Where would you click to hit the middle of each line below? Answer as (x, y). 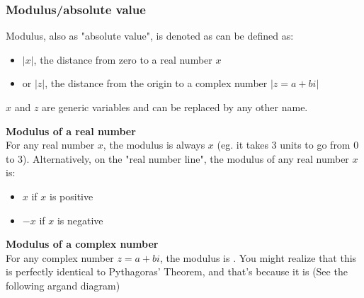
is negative (80, 220)
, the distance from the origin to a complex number (156, 83)
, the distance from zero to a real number (123, 59)
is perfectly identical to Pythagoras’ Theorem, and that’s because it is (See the (177, 271)
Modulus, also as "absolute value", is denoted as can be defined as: (150, 36)
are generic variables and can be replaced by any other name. (175, 107)
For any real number (50, 145)
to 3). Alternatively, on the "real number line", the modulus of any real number (177, 158)
